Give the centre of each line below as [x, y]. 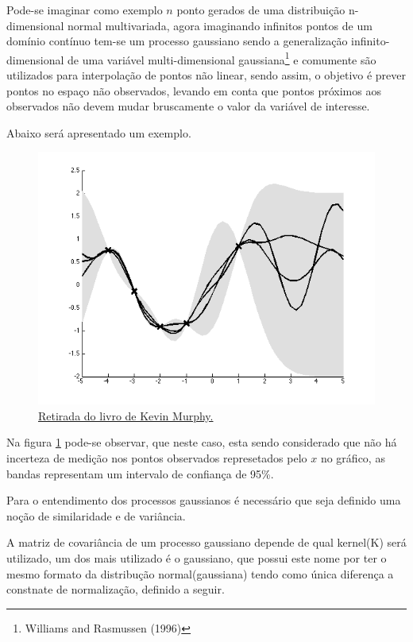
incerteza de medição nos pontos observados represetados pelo [157, 457]
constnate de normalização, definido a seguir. [116, 589]
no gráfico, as [353, 457]
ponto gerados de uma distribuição [261, 10]
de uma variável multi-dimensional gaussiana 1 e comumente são [222, 58]
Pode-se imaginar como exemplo [85, 10]
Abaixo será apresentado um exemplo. [99, 132]
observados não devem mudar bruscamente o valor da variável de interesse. [188, 106]
